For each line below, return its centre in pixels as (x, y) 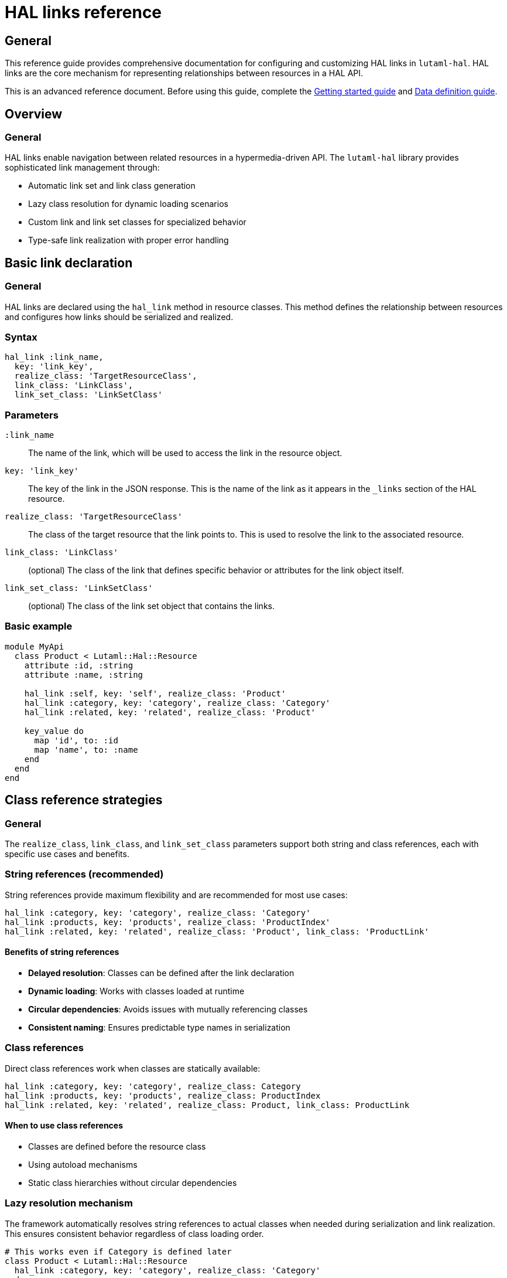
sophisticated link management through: (82, 168)
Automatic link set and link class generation (112, 186)
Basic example (39, 626)
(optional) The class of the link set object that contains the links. (151, 606)
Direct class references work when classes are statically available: (133, 1068)
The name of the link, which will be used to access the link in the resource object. (185, 453)
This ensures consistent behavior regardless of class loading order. (134, 1233)
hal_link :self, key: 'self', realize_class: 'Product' (155, 693)
